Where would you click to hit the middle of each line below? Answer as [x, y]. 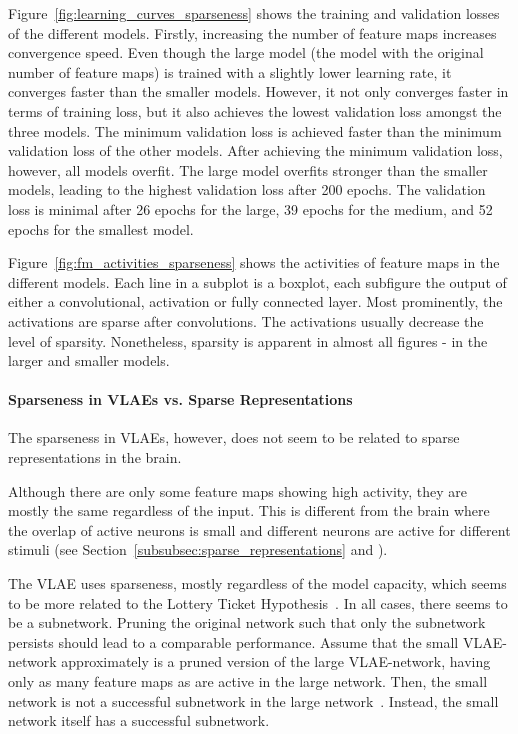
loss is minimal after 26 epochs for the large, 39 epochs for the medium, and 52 [250, 208]
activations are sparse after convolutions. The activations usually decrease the [246, 320]
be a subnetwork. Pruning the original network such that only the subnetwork [247, 622]
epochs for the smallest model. [101, 228]
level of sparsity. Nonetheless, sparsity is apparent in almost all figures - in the [248, 340]
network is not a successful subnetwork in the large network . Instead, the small [253, 700]
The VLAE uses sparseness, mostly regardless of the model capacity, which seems [257, 583]
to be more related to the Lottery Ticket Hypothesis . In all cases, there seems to [258, 602]
